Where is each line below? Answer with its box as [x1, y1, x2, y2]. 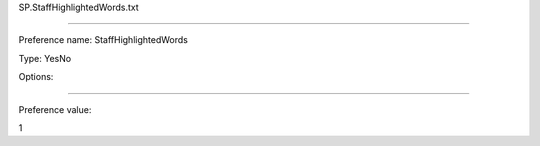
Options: [18, 71, 54, 83]
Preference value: [18, 103, 92, 115]
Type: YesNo [18, 52, 72, 64]
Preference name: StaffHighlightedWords [18, 34, 189, 46]
